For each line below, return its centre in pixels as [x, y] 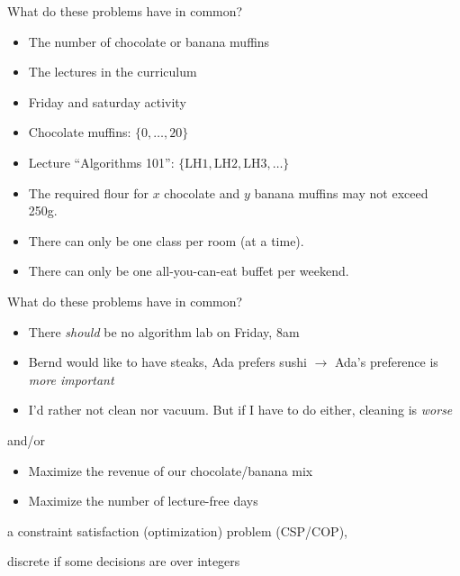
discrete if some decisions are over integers [124, 561]
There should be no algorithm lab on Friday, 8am [164, 331]
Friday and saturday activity [107, 101]
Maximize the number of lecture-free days [143, 501]
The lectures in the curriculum [113, 72]
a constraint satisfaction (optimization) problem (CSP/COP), [177, 530]
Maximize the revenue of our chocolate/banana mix [171, 470]
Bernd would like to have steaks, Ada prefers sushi [167, 362]
